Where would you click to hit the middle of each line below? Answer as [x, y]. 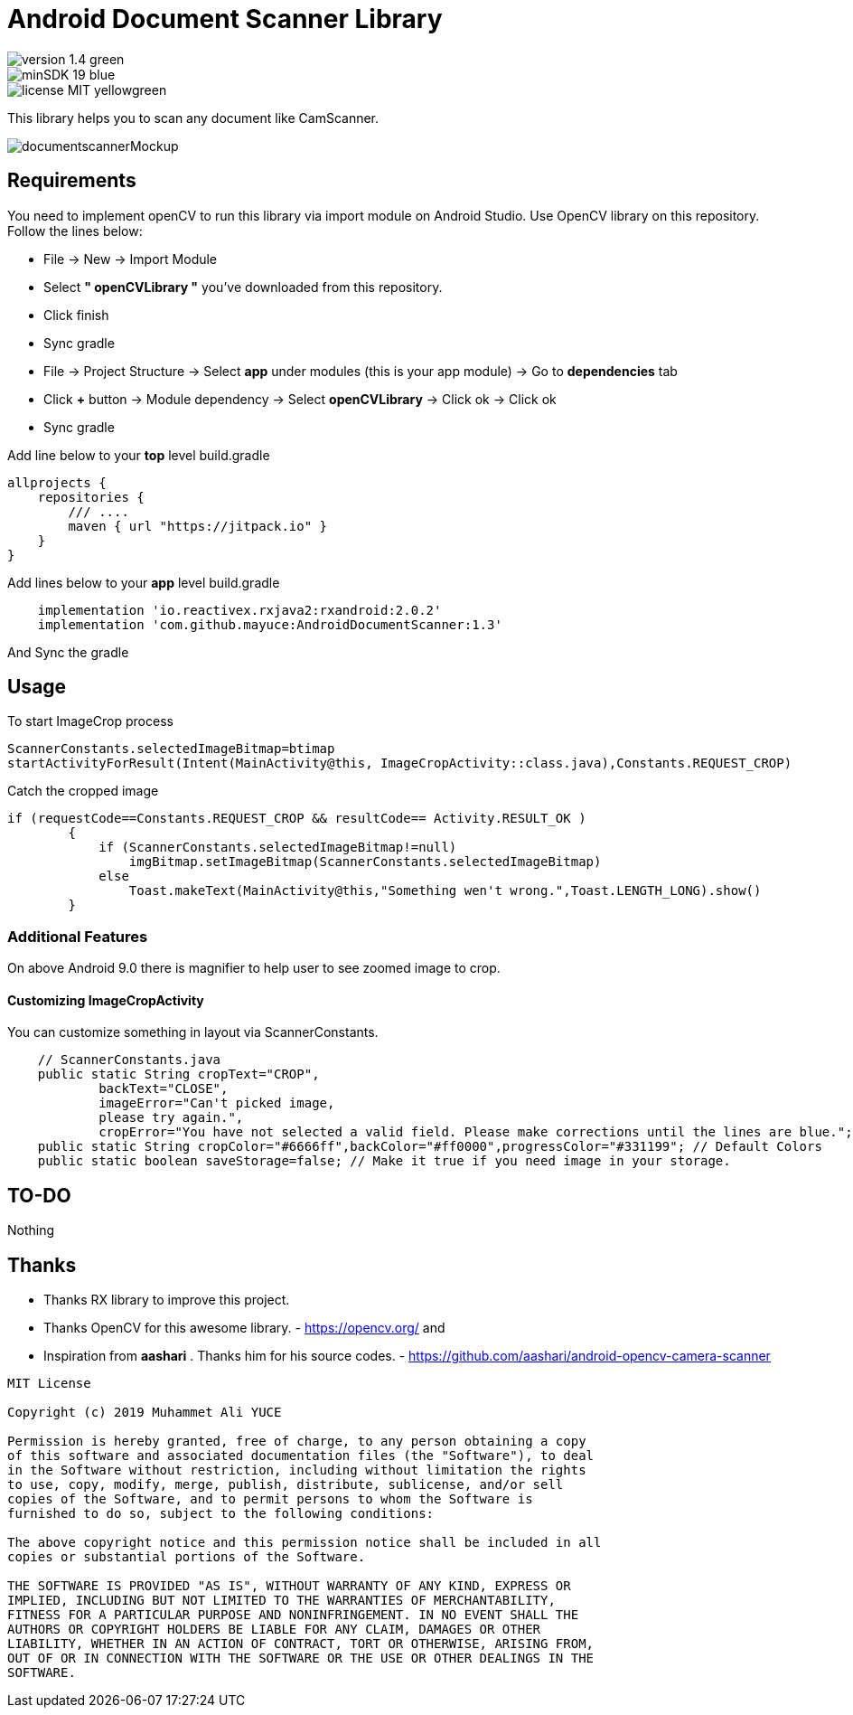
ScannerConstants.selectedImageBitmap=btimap [171, 749]
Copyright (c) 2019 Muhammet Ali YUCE [145, 1413]
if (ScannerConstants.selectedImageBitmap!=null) [278, 848]
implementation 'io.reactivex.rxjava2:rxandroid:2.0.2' [239, 610]
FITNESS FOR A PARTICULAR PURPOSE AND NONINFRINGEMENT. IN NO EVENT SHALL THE [293, 1615]
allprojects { [57, 482]
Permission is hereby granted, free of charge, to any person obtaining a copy [297, 1442]
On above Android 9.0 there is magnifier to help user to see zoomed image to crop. [254, 968]
